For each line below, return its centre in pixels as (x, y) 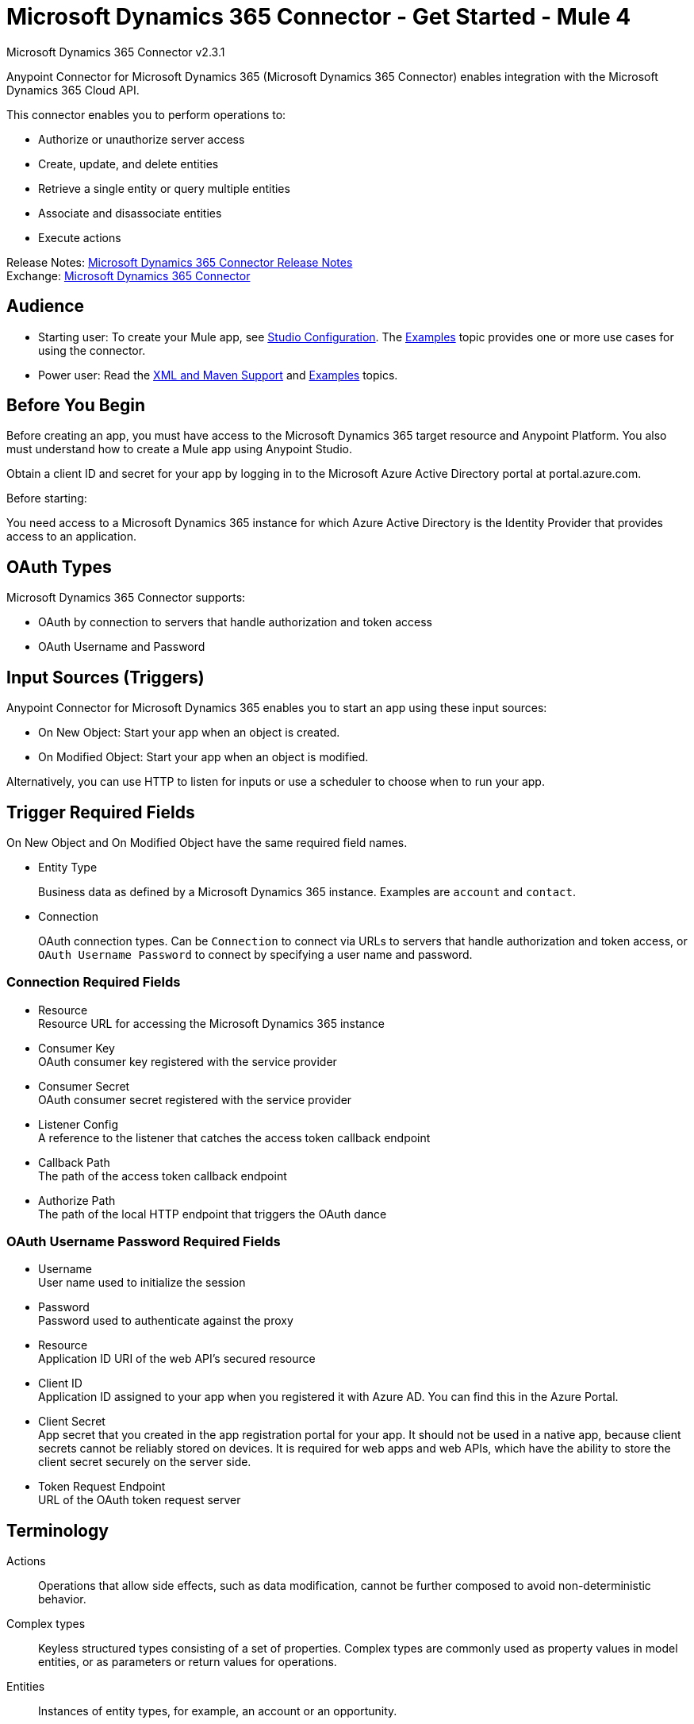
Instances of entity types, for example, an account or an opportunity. (218, 1711)
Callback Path (74, 1162)
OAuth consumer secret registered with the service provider (195, 1099)
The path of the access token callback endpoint (163, 1176)
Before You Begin (76, 406)
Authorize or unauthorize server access (142, 139)
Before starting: (47, 498)
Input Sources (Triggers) (105, 677)
